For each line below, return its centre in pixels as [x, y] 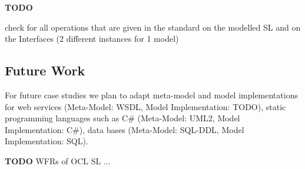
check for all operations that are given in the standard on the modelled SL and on [153, 27]
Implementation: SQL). [47, 141]
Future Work [45, 70]
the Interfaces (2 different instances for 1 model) [92, 39]
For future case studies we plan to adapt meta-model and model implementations [151, 95]
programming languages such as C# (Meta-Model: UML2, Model [122, 118]
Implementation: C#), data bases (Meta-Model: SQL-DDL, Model [125, 129]
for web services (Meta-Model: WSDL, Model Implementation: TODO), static [145, 106]
